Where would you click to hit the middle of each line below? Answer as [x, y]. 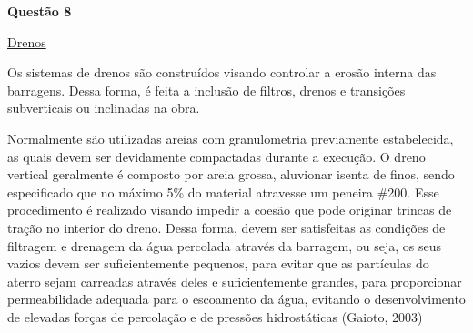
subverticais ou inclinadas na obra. [104, 108]
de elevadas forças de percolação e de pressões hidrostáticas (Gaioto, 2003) [215, 316]
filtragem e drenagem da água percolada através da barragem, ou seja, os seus [224, 245]
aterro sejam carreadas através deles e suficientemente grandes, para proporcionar [235, 281]
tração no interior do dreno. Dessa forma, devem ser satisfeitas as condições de [226, 227]
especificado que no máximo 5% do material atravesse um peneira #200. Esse [223, 192]
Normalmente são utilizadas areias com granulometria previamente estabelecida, [231, 138]
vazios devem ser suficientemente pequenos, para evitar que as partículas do [218, 263]
